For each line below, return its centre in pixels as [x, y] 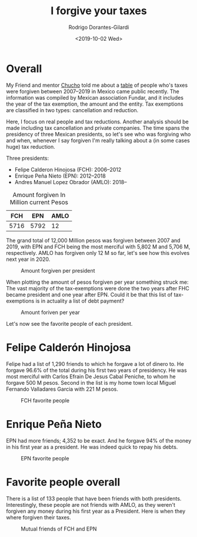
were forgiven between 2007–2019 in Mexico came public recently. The [93, 91]
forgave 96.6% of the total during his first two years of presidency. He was [96, 370]
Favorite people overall [63, 482]
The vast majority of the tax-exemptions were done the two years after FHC [98, 288]
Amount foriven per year [51, 312]
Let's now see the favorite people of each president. [69, 323]
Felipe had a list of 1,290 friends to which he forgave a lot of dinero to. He [95, 364]
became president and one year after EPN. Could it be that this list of [89, 294]
